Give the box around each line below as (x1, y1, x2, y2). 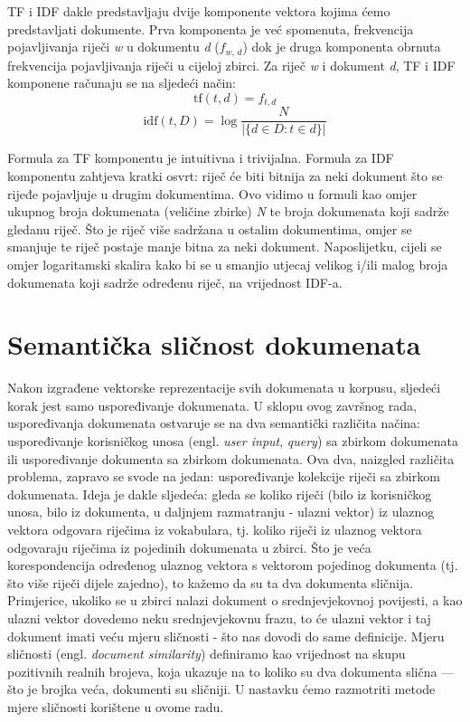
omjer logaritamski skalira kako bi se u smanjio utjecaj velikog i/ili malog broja (7, 254, 448, 273)
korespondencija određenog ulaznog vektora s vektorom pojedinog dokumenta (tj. (7, 556, 458, 575)
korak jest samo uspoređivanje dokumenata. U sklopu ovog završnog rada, (7, 395, 417, 414)
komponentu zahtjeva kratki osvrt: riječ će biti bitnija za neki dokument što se (7, 166, 443, 185)
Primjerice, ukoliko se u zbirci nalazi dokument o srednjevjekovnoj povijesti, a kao (7, 591, 463, 610)
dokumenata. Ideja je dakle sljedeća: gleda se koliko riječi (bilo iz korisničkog (7, 484, 432, 503)
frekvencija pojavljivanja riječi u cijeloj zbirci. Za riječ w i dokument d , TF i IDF (7, 55, 456, 74)
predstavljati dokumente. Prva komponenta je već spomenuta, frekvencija (7, 19, 414, 38)
